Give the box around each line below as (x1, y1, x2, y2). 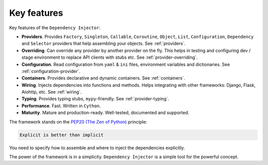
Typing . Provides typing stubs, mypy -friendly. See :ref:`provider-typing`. (21, 96, 170, 102)
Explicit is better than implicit (19, 132, 104, 138)
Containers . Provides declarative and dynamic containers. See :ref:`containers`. (21, 75, 186, 81)
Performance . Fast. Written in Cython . (21, 103, 101, 109)
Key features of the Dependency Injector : (9, 25, 101, 31)
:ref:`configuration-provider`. (21, 68, 80, 74)
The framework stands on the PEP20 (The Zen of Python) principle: (9, 119, 147, 124)
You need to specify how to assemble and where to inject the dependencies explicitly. (9, 145, 185, 151)
